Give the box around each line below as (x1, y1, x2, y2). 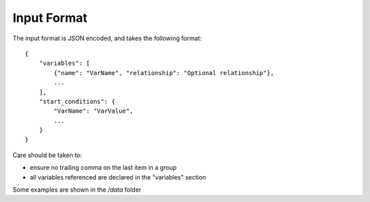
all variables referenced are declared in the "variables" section (29, 173, 206, 181)
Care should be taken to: (12, 151, 82, 159)
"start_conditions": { (38, 98, 116, 105)
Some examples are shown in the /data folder (12, 186, 142, 194)
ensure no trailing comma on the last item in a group (29, 164, 177, 172)
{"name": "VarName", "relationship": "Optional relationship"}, (53, 69, 274, 76)
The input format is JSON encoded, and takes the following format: (12, 34, 202, 42)
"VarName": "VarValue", (53, 107, 134, 115)
